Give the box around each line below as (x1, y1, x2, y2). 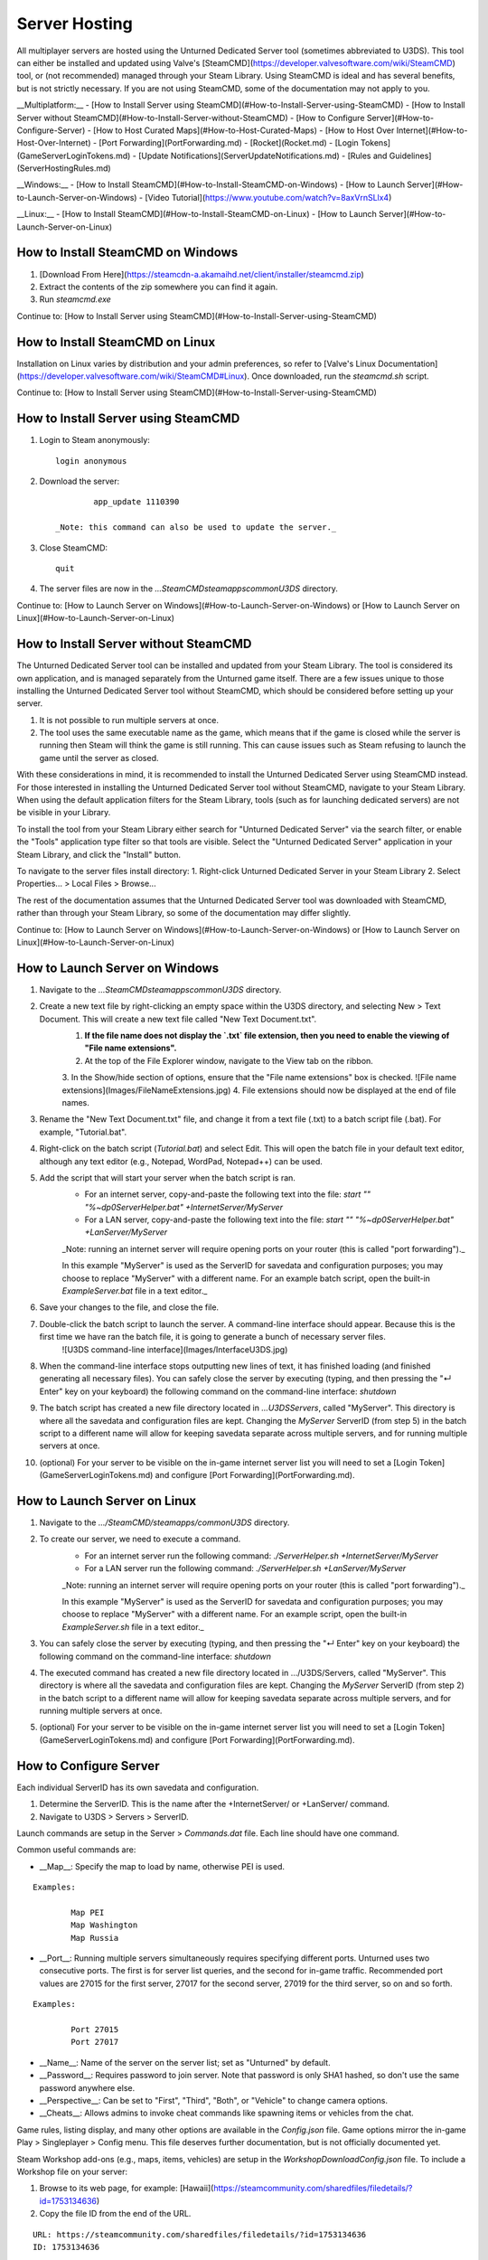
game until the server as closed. (39, 752, 159, 763)
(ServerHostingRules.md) (16, 163, 112, 174)
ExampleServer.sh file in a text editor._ (61, 1621, 204, 1632)
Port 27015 (70, 2025, 119, 2035)
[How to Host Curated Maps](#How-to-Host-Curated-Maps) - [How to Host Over (93, 125, 395, 136)
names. (61, 1097, 89, 1107)
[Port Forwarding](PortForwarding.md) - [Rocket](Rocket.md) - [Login (99, 137, 359, 148)
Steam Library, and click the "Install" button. (16, 849, 181, 860)
